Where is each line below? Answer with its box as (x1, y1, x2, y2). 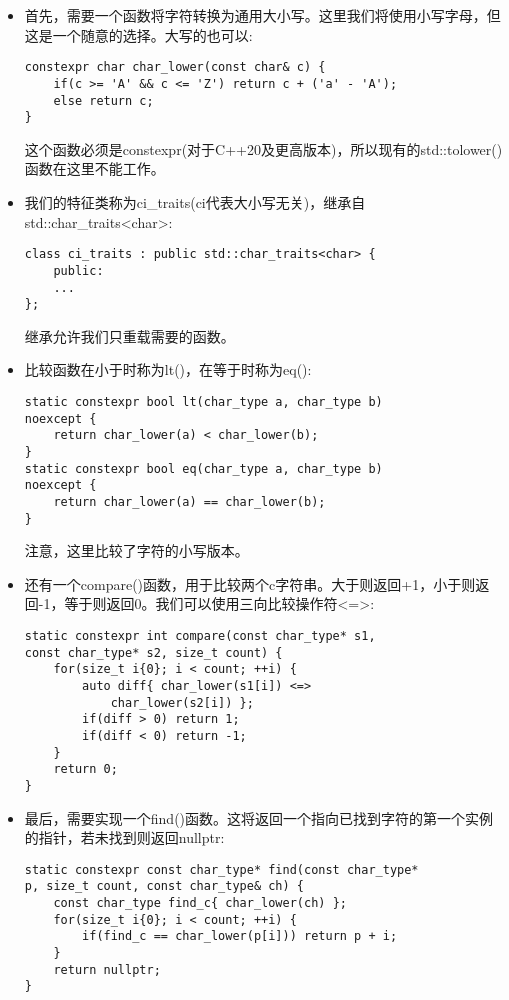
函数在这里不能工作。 (24, 158, 165, 179)
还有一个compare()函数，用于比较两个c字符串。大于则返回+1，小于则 (24, 573, 476, 594)
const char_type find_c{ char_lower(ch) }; (53, 896, 347, 911)
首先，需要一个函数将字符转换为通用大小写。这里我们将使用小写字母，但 (24, 5, 501, 25)
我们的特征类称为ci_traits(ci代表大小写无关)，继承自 (24, 192, 366, 212)
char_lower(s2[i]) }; (110, 695, 254, 710)
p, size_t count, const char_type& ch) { (24, 879, 304, 894)
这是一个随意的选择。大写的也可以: (24, 24, 253, 45)
